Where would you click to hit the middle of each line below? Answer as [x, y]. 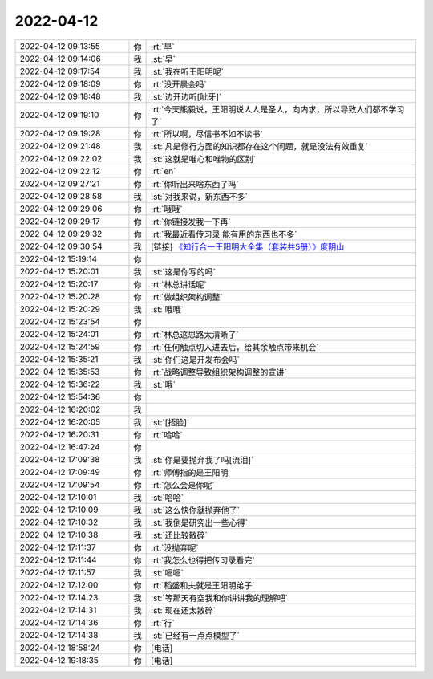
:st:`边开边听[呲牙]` [186, 96]
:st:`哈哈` [168, 498]
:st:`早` [164, 59]
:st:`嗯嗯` [168, 572]
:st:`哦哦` [168, 309]
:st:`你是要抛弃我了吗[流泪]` [202, 460]
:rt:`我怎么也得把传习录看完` [203, 560]
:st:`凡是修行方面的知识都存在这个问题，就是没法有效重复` [260, 146]
